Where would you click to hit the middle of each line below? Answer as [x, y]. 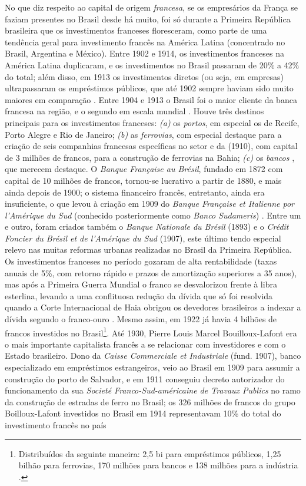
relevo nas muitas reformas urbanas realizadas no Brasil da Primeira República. [148, 249]
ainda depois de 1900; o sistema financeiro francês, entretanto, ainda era [135, 192]
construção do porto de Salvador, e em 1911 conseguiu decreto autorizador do [145, 378]
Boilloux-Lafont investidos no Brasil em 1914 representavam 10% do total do [143, 413]
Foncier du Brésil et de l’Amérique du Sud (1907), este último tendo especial [143, 238]
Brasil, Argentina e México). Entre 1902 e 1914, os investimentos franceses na [145, 53]
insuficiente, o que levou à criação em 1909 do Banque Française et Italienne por [149, 204]
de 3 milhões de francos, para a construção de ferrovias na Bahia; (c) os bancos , [150, 157]
